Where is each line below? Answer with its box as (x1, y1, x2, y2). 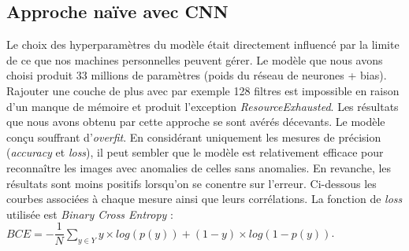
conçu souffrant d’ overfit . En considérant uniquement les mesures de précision (6, 128, 381, 145)
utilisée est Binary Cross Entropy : (6, 205, 173, 222)
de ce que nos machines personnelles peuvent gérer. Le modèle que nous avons (6, 51, 383, 68)
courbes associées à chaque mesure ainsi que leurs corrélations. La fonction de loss (6, 190, 403, 207)
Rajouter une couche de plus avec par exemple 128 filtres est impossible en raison (6, 82, 400, 98)
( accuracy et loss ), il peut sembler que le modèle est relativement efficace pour (6, 144, 384, 161)
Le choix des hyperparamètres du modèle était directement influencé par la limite (6, 36, 400, 53)
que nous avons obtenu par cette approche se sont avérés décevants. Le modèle (6, 113, 385, 130)
